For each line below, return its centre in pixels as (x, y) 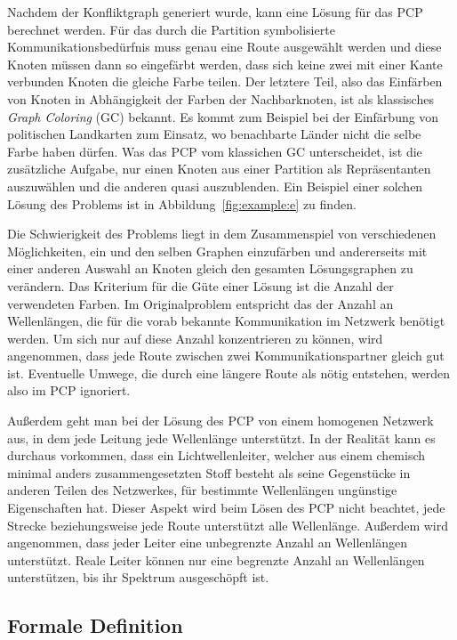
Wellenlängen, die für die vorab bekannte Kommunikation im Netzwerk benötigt (226, 321)
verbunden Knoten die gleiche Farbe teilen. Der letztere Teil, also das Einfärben (225, 81)
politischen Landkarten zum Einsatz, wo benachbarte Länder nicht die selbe (214, 134)
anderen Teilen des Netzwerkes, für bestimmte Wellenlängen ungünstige (202, 490)
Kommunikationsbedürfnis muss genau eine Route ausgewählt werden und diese (224, 47)
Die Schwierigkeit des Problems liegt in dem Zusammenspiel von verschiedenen (222, 234)
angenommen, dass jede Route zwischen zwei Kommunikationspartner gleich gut (226, 356)
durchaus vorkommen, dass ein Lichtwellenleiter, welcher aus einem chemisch (216, 455)
